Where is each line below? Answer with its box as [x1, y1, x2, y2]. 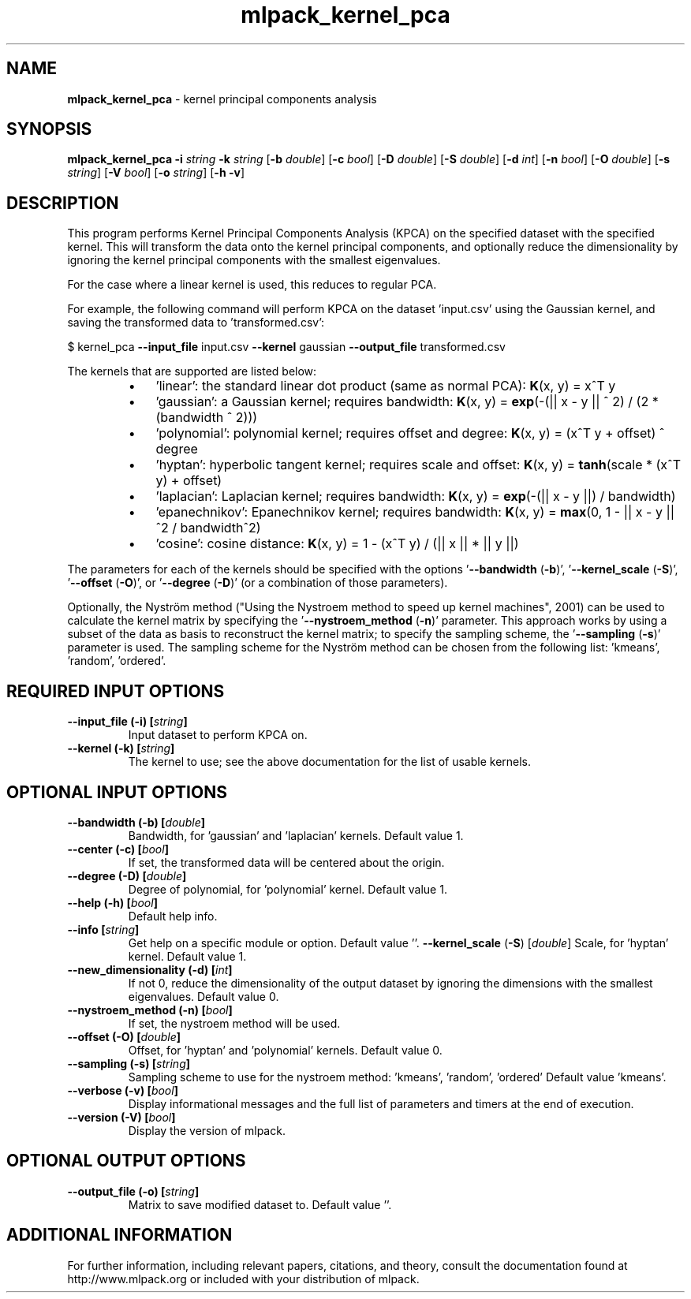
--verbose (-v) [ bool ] [67, 1083, 178, 1097]
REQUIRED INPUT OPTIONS [6, 681, 225, 701]
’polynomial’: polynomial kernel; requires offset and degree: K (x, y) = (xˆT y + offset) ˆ [155, 425, 665, 442]
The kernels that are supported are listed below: [67, 364, 317, 379]
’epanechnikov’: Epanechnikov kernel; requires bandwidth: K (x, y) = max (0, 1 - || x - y [155, 504, 663, 521]
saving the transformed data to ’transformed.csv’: [67, 315, 325, 330]
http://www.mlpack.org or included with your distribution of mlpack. [67, 1271, 420, 1286]
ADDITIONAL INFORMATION [6, 1225, 233, 1245]
